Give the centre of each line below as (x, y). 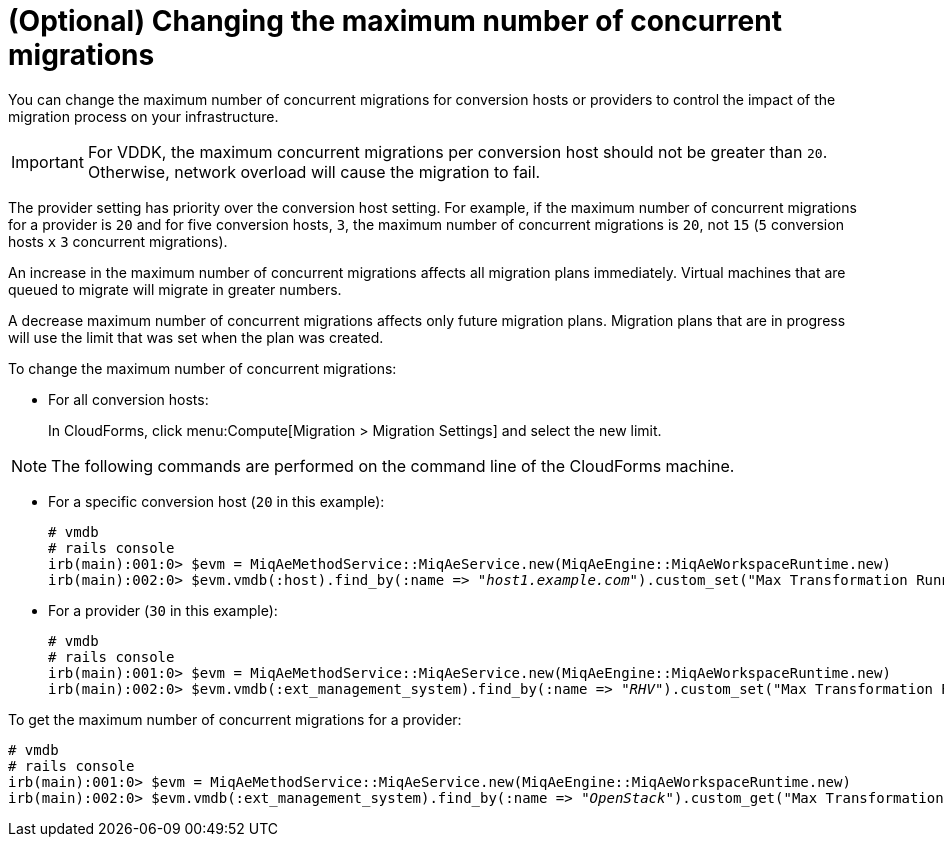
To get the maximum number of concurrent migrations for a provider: (235, 719)
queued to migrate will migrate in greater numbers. (175, 289)
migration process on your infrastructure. (143, 116)
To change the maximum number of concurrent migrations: (202, 368)
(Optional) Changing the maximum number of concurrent (395, 21)
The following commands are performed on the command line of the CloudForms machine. (393, 465)
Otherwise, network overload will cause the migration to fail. (314, 171)
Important (47, 161)
